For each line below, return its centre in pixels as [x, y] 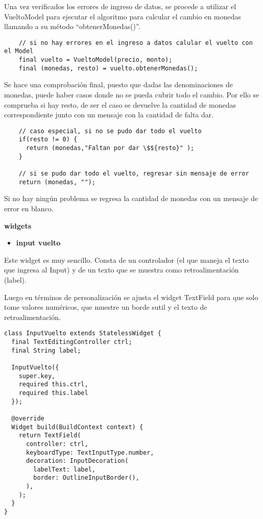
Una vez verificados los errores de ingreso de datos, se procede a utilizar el [120, 6]
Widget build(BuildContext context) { [77, 427]
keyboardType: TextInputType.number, [90, 452]
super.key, [37, 376]
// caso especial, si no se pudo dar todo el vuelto [110, 131]
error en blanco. [29, 208]
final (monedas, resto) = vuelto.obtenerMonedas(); [108, 68]
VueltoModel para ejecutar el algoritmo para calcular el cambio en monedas [123, 16]
